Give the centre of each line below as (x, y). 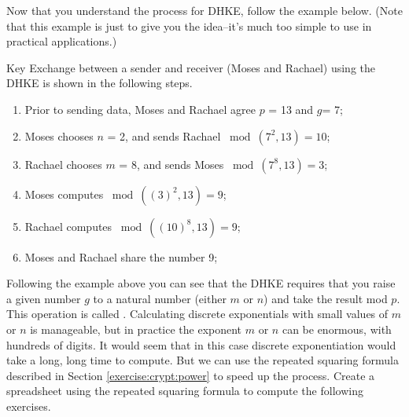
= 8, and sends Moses (171, 164)
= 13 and (291, 109)
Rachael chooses (63, 164)
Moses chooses (59, 135)
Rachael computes (68, 226)
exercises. (29, 406)
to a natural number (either (160, 298)
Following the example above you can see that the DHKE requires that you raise (201, 283)
